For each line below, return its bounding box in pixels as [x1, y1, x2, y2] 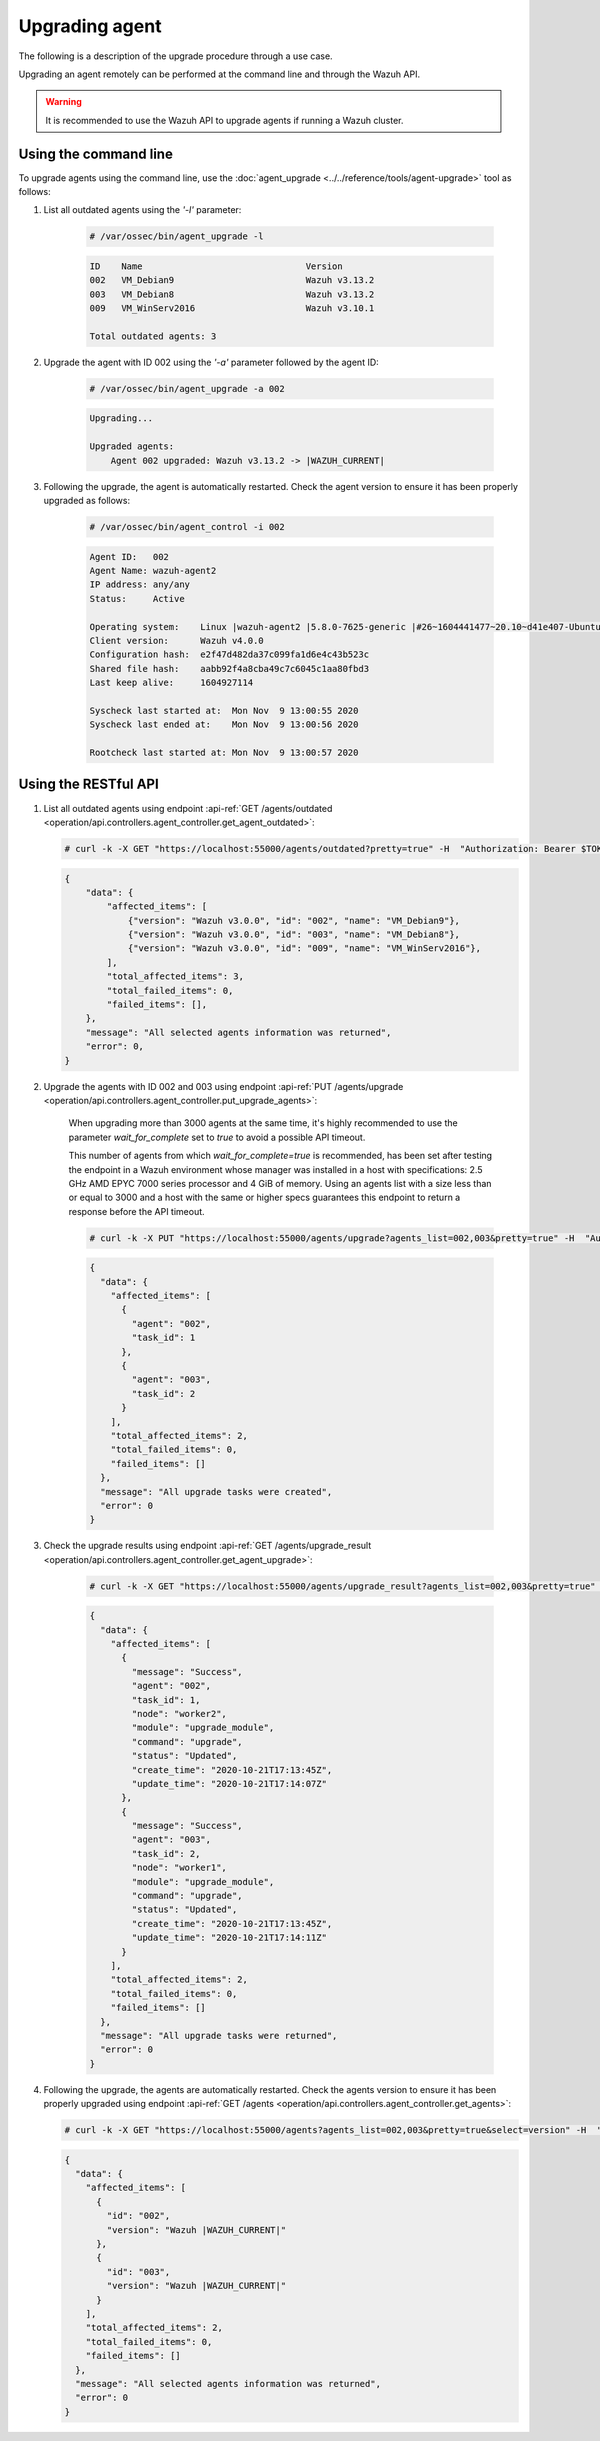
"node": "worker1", [131, 1862, 227, 1874]
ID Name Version [89, 260, 344, 272]
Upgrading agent [18, 15, 162, 37]
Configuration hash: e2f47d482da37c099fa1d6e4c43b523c [89, 649, 370, 660]
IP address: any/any [89, 579, 190, 590]
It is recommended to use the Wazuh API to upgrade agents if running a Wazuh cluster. [45, 114, 404, 126]
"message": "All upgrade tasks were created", [100, 1486, 333, 1497]
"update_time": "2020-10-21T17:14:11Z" [131, 1932, 327, 1944]
